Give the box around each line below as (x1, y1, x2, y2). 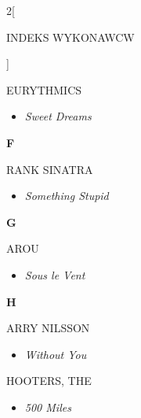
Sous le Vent (24, 266, 85, 283)
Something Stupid (24, 187, 109, 204)
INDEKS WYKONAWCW (6, 28, 135, 45)
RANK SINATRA (6, 161, 93, 177)
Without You (24, 346, 87, 362)
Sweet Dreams (24, 108, 92, 124)
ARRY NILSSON (6, 320, 90, 336)
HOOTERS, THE (6, 372, 92, 389)
